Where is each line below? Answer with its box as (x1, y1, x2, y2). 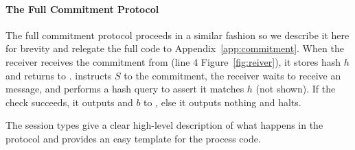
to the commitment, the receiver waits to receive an (124, 68, 341, 82)
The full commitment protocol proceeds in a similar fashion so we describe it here (5, 27, 350, 42)
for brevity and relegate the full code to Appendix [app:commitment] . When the (5, 41, 344, 55)
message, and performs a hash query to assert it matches (5, 82, 244, 96)
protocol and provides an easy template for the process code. (5, 131, 261, 145)
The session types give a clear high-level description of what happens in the (5, 118, 323, 132)
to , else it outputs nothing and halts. (144, 95, 301, 109)
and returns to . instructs (5, 68, 112, 82)
